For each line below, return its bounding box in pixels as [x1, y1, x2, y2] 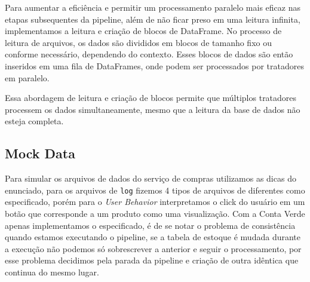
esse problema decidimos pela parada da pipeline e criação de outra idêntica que [5, 254, 299, 266]
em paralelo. [5, 71, 50, 84]
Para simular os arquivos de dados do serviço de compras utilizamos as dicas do [5, 172, 296, 185]
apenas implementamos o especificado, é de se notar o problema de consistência [5, 219, 296, 231]
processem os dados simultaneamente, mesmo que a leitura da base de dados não [5, 103, 300, 115]
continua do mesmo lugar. [5, 265, 100, 278]
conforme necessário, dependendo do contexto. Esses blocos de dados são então [5, 48, 293, 60]
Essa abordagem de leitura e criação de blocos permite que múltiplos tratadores [5, 91, 297, 104]
